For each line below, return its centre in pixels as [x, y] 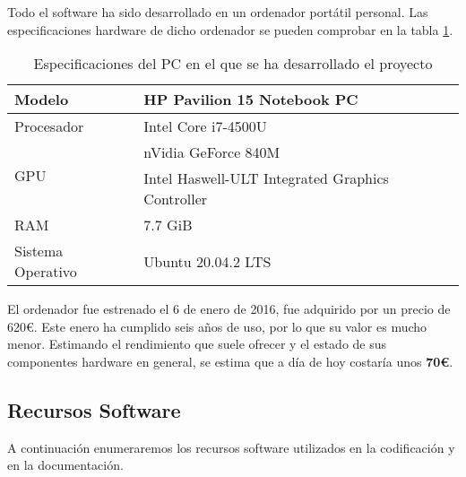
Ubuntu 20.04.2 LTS [207, 261]
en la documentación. [65, 465]
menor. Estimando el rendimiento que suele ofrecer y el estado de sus [197, 344]
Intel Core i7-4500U [205, 126]
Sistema [39, 251]
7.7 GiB [168, 225]
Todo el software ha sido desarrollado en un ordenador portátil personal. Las [218, 12]
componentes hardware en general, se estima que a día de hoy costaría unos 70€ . [230, 361]
